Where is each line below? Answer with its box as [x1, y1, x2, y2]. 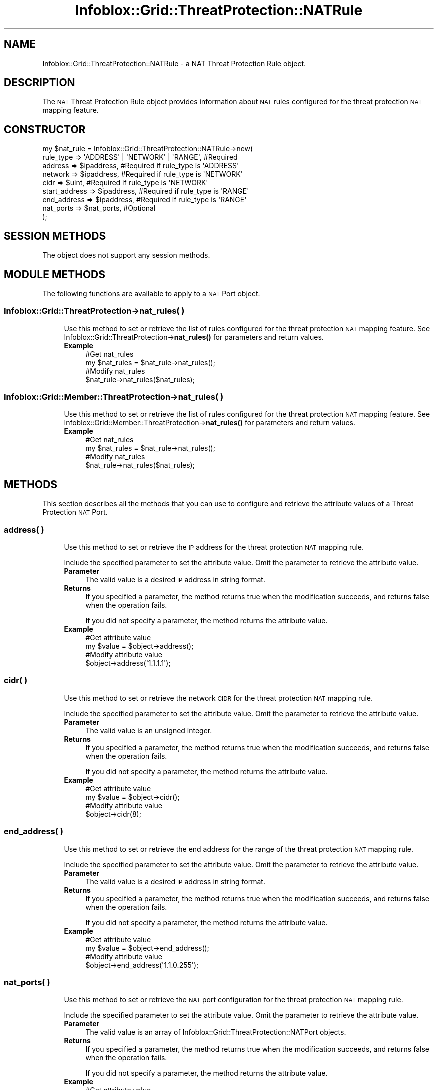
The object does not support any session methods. [42, 251, 210, 260]
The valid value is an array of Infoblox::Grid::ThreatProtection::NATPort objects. [85, 1028, 346, 1037]
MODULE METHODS [4, 268, 106, 281]
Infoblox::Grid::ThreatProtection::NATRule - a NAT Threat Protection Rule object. [42, 59, 306, 68]
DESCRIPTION [4, 76, 75, 89]
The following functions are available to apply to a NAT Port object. [42, 289, 260, 298]
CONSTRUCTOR [4, 123, 86, 136]
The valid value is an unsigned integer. [85, 726, 212, 735]
